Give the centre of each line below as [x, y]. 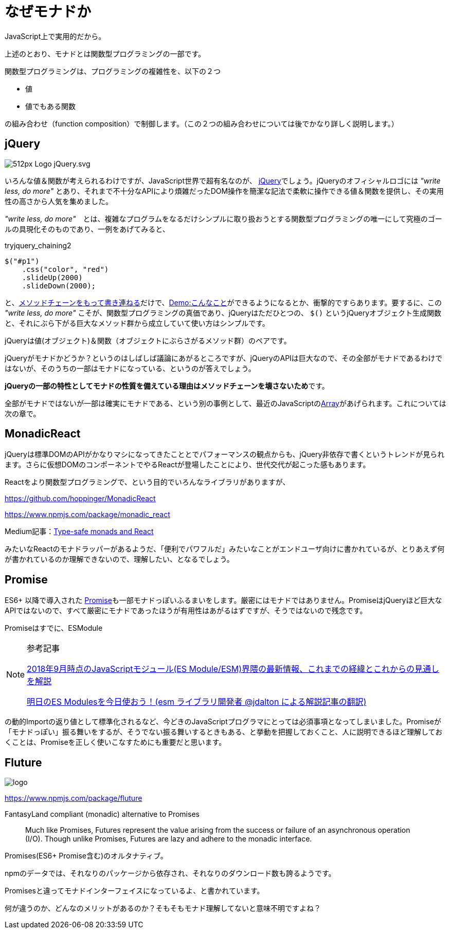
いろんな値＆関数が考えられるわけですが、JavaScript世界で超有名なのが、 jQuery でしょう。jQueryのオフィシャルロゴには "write [223, 180]
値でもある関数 [50, 106]
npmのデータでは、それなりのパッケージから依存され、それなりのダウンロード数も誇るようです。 [170, 873]
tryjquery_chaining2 [38, 245]
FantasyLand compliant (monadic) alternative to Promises [102, 814]
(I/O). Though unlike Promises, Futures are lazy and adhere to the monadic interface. [169, 839]
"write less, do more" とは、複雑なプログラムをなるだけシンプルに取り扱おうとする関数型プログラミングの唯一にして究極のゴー [223, 218]
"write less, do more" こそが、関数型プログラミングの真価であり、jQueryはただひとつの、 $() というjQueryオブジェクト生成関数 [223, 313]
